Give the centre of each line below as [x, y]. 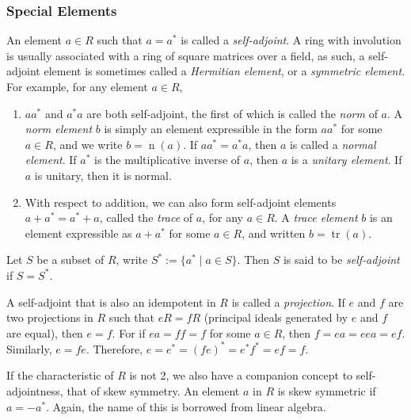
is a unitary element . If [346, 160]
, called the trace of [146, 218]
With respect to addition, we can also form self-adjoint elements [181, 202]
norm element [59, 129]
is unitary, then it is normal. [103, 175]
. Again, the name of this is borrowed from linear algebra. [186, 406]
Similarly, [29, 348]
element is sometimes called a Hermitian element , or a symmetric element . [225, 71]
